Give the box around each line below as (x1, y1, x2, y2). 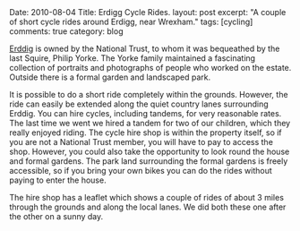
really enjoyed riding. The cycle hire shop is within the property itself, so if (9, 127, 282, 138)
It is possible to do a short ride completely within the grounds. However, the (9, 90, 288, 99)
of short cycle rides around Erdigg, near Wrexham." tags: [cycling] (9, 16, 253, 27)
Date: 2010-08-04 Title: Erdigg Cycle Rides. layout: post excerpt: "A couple (9, 7, 287, 17)
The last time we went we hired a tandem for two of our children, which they (9, 118, 291, 128)
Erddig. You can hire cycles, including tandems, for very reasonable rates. (9, 108, 282, 118)
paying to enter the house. (9, 175, 107, 185)
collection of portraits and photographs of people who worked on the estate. (9, 63, 292, 73)
